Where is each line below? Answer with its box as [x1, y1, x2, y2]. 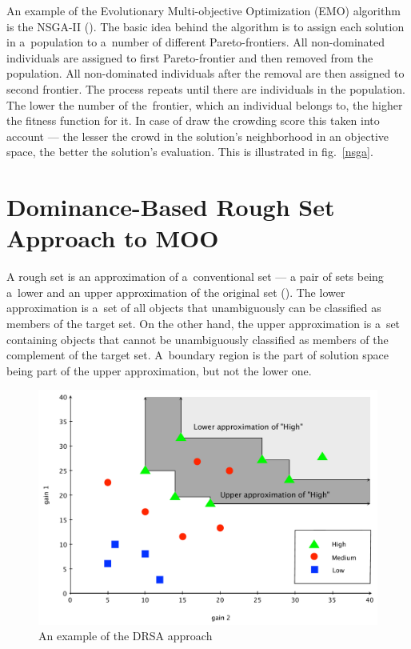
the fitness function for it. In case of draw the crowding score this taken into [6, 112, 380, 129]
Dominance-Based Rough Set [6, 190, 335, 223]
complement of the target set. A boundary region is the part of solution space [6, 347, 389, 363]
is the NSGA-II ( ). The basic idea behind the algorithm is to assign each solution [6, 18, 405, 34]
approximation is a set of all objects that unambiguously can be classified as [6, 299, 381, 316]
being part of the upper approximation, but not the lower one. [6, 362, 312, 379]
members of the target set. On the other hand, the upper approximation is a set [6, 315, 401, 332]
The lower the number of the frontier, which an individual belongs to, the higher [6, 96, 403, 113]
